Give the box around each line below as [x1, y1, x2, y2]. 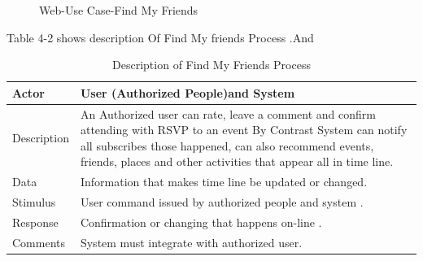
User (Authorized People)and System [80, 84, 295, 101]
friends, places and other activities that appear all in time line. [80, 153, 394, 170]
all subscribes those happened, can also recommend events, [80, 137, 374, 154]
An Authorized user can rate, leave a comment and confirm [80, 105, 376, 122]
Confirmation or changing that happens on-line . [80, 213, 322, 230]
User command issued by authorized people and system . [80, 194, 364, 211]
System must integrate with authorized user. [80, 233, 303, 250]
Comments [12, 233, 66, 250]
